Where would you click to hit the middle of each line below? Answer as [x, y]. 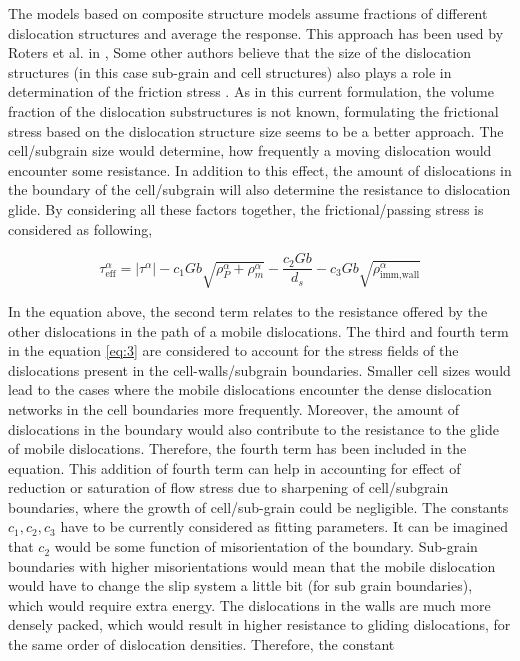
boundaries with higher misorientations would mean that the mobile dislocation [252, 565]
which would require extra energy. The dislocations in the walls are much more [249, 604]
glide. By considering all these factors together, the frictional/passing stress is [246, 208]
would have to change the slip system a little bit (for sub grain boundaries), [240, 585]
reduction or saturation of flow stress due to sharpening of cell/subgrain [228, 487]
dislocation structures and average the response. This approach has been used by [256, 32]
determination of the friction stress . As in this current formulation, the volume [251, 91]
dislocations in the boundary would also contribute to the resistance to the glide [253, 428]
